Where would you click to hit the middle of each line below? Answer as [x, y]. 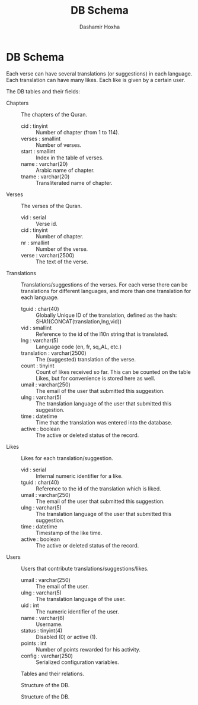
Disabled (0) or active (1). [67, 637]
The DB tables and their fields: [43, 91]
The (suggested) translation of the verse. [86, 359]
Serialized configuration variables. [78, 662]
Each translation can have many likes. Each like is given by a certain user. [96, 80]
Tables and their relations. [53, 673]
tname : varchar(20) [45, 177]
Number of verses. [59, 145]
